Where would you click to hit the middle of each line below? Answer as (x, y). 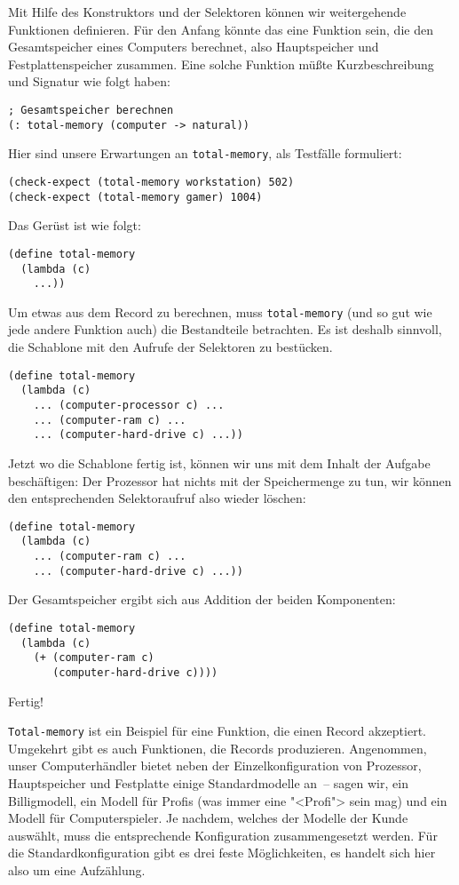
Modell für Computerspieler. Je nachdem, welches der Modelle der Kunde (208, 818)
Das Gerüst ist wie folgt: (75, 225)
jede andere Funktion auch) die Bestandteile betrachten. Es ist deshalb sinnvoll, (225, 329)
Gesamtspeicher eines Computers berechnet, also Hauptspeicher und (194, 47)
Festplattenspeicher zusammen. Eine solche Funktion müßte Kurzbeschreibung (221, 64)
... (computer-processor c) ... (129, 405)
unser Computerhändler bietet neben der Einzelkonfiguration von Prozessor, (215, 765)
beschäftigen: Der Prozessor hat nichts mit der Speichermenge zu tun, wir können (230, 480)
